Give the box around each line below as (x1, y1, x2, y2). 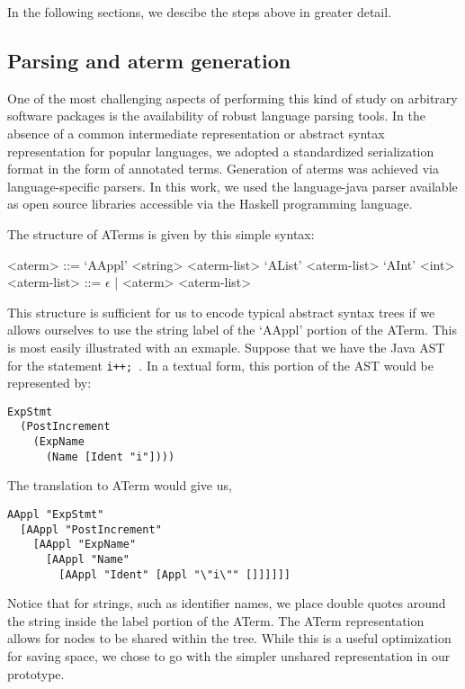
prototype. (7, 664, 65, 683)
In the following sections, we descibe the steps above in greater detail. (7, 3, 392, 21)
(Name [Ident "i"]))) (45, 450, 175, 463)
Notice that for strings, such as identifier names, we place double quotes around (7, 594, 446, 613)
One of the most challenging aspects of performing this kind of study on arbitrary (7, 88, 458, 107)
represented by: (7, 373, 92, 392)
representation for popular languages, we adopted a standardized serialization (7, 141, 434, 160)
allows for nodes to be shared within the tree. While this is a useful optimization (7, 629, 452, 648)
